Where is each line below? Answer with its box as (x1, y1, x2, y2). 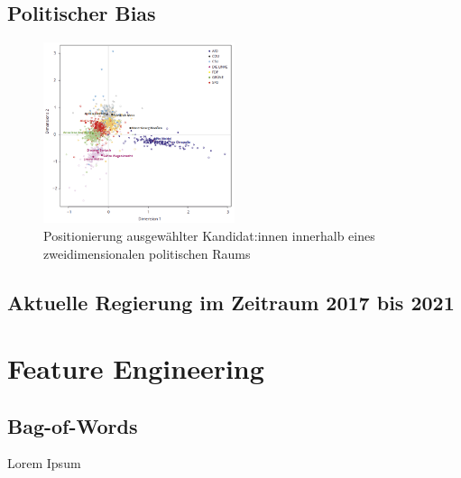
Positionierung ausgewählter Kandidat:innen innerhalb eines (43, 225, 375, 244)
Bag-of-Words (7, 411, 138, 439)
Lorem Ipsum (7, 454, 81, 473)
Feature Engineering (7, 350, 264, 387)
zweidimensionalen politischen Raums (43, 244, 251, 262)
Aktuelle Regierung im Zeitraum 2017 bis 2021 (7, 288, 455, 316)
